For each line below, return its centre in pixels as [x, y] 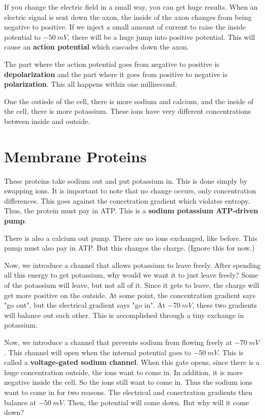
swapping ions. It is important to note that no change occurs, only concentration [130, 191]
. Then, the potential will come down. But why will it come [156, 402]
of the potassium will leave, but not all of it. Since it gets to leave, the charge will [132, 285]
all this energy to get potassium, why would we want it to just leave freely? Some [131, 275]
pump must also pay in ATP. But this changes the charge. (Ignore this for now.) [129, 248]
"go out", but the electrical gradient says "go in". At [85, 305]
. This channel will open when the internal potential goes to [98, 352]
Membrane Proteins [75, 156]
